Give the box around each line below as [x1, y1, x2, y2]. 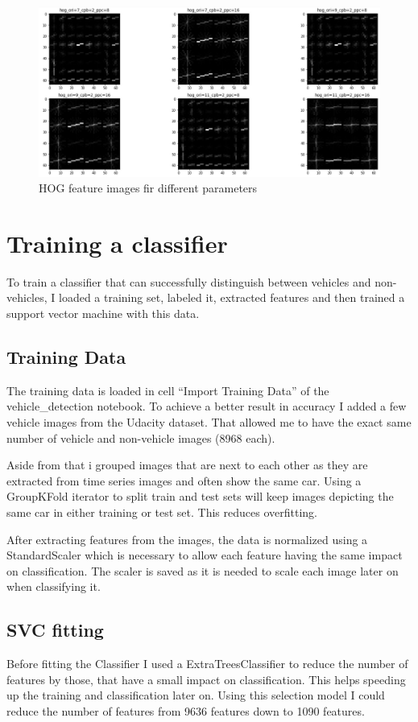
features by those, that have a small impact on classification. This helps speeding [6, 670, 406, 687]
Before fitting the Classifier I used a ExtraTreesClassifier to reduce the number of [6, 655, 408, 672]
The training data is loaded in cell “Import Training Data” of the [6, 382, 329, 398]
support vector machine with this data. [6, 305, 200, 322]
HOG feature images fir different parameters [39, 179, 258, 196]
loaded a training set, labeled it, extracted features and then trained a [59, 289, 405, 306]
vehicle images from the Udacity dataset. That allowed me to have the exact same [6, 414, 412, 431]
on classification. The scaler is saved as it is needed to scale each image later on [6, 562, 399, 579]
